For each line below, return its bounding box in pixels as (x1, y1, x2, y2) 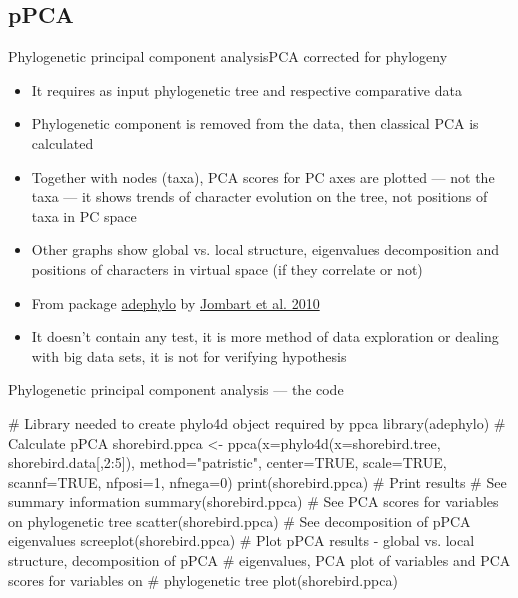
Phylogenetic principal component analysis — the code (8, 379, 344, 400)
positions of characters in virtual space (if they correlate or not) (31, 258, 423, 279)
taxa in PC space (31, 205, 137, 226)
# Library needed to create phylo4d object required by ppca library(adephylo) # (8, 412, 506, 433)
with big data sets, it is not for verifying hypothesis (31, 345, 347, 366)
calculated (31, 132, 94, 153)
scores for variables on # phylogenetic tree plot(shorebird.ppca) (8, 569, 398, 590)
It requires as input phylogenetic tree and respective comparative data (31, 79, 462, 100)
